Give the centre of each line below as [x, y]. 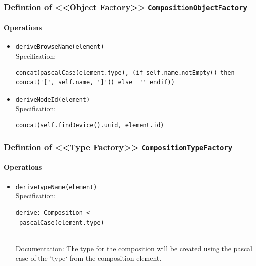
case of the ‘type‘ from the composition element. [89, 258]
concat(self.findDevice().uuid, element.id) [90, 125]
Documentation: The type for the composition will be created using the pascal [134, 248]
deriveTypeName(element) [56, 187]
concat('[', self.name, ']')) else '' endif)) [95, 83]
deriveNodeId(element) [53, 99]
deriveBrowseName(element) [60, 47]
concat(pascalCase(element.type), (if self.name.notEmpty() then [125, 73]
